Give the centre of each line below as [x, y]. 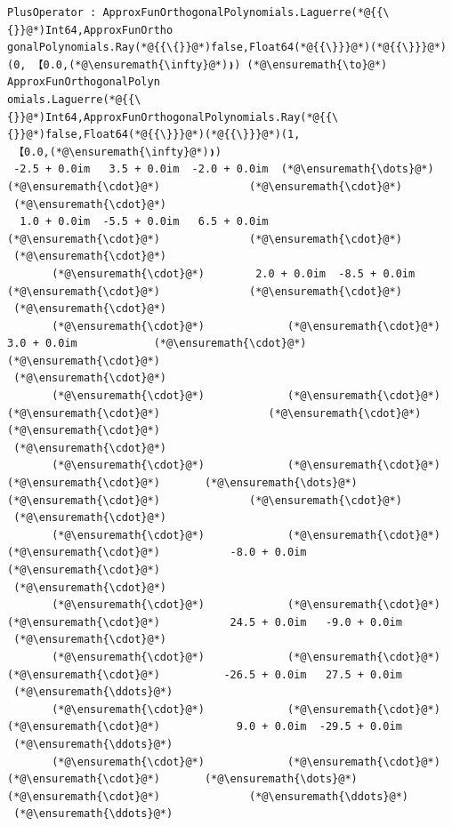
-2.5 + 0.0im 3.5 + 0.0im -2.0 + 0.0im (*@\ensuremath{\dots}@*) [224, 169]
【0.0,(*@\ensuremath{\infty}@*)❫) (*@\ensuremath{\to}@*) [210, 64]
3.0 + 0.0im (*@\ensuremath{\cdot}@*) [157, 344]
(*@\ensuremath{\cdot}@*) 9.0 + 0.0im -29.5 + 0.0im [205, 727]
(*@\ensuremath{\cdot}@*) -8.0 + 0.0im [157, 553]
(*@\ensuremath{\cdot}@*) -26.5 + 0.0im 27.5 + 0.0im [205, 674]
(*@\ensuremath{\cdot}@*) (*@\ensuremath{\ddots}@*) [208, 796]
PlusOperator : [52, 12]
